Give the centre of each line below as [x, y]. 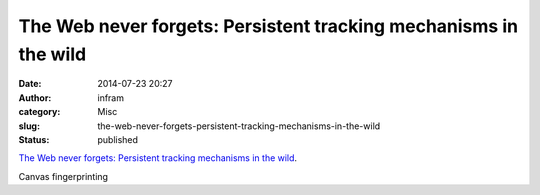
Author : [35, 97]
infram [111, 97]
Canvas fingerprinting [63, 176]
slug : [29, 126]
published [118, 139]
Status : [34, 139]
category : [39, 112]
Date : [30, 84]
